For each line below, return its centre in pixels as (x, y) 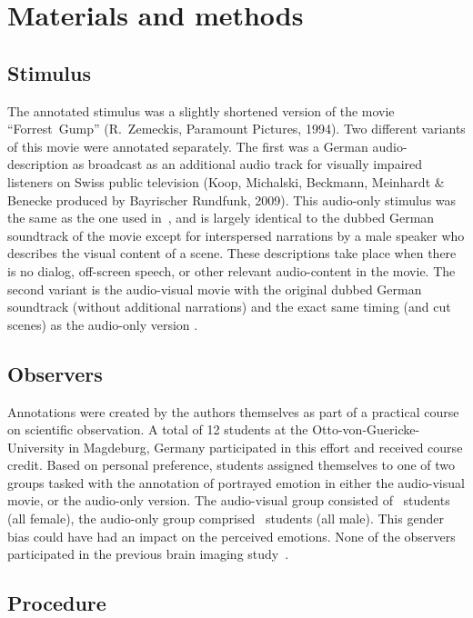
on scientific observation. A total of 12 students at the (158, 429)
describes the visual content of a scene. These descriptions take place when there (232, 253)
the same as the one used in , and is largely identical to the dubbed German (221, 218)
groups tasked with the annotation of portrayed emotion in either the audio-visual (236, 482)
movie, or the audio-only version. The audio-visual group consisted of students (229, 500)
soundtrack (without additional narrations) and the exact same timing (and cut (229, 307)
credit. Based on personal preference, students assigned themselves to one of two (231, 465)
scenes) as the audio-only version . (103, 324)
